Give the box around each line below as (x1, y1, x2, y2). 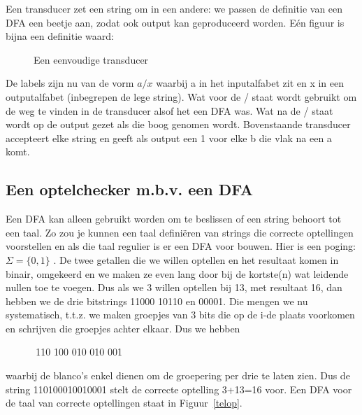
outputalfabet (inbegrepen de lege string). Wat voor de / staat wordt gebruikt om (6, 89, 357, 104)
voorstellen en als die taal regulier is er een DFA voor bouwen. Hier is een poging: (6, 239, 356, 253)
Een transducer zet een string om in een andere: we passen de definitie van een (6, 1, 343, 15)
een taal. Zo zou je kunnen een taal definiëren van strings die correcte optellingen (6, 225, 354, 239)
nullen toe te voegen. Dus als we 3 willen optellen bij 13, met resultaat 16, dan (6, 280, 342, 295)
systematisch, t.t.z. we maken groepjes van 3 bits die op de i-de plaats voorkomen (6, 307, 355, 322)
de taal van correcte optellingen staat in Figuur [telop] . (6, 395, 242, 410)
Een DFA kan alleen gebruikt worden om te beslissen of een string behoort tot (6, 211, 342, 226)
